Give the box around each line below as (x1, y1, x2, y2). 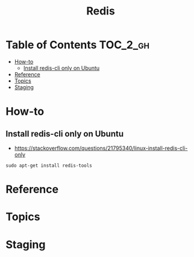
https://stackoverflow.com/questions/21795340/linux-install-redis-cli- (14, 144, 188, 152)
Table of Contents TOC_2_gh (5, 38, 150, 52)
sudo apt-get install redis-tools (5, 163, 93, 169)
